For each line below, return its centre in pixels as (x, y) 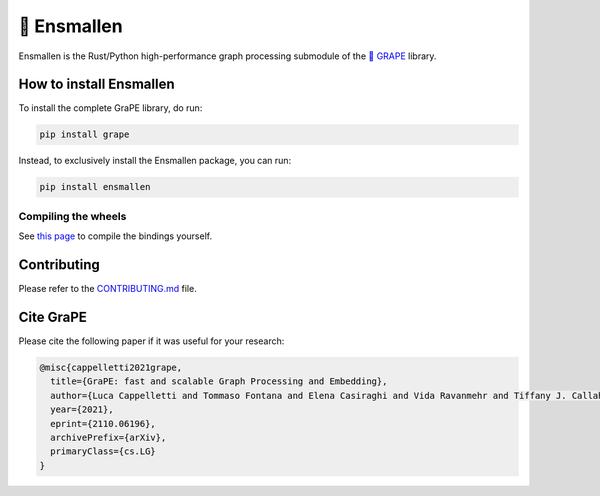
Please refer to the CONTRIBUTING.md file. (107, 289)
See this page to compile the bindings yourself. (115, 236)
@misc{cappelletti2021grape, (111, 367)
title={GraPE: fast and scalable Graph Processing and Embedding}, (219, 381)
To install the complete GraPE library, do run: (110, 108)
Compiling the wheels (72, 216)
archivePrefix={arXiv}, (108, 437)
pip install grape (84, 134)
